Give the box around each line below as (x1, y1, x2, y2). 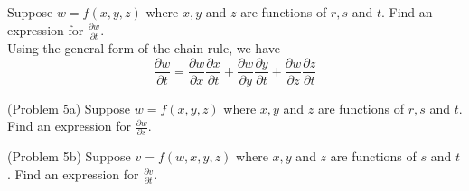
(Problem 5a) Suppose (7, 98, 131, 117)
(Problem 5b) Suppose (7, 147, 131, 166)
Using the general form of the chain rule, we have (7, 38, 280, 57)
